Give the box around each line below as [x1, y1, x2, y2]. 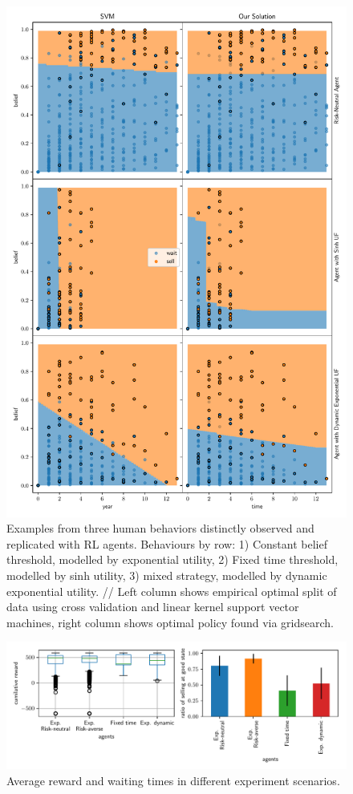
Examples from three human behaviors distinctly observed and [6, 520, 314, 537]
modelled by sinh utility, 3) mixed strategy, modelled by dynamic [6, 566, 327, 583]
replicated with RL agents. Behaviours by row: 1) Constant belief [6, 535, 327, 552]
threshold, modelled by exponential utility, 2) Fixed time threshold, [6, 551, 339, 568]
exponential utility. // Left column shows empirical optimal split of [6, 582, 337, 599]
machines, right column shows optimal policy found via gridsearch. [6, 614, 335, 630]
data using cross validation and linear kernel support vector [6, 598, 299, 615]
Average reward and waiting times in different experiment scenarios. [6, 772, 340, 788]
